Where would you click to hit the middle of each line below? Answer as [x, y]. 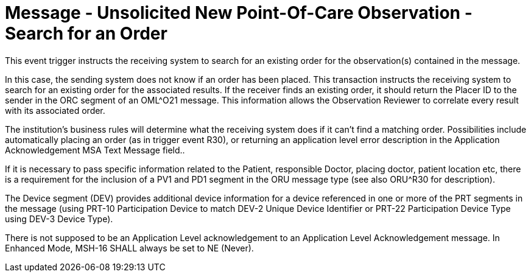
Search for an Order [86, 33]
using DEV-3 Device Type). [59, 219]
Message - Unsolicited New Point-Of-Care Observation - [239, 13]
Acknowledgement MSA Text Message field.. [95, 150]
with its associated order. [55, 110]
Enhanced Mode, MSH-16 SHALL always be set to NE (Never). [129, 248]
